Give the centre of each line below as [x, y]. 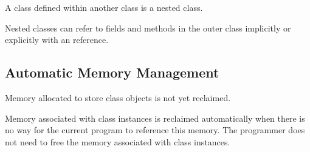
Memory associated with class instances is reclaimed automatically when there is [155, 118]
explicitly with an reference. [57, 40]
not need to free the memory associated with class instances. [118, 141]
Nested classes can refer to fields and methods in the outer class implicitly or [148, 28]
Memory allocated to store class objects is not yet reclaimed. [118, 97]
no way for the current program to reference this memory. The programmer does [155, 130]
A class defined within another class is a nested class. [104, 7]
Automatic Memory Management [112, 72]
